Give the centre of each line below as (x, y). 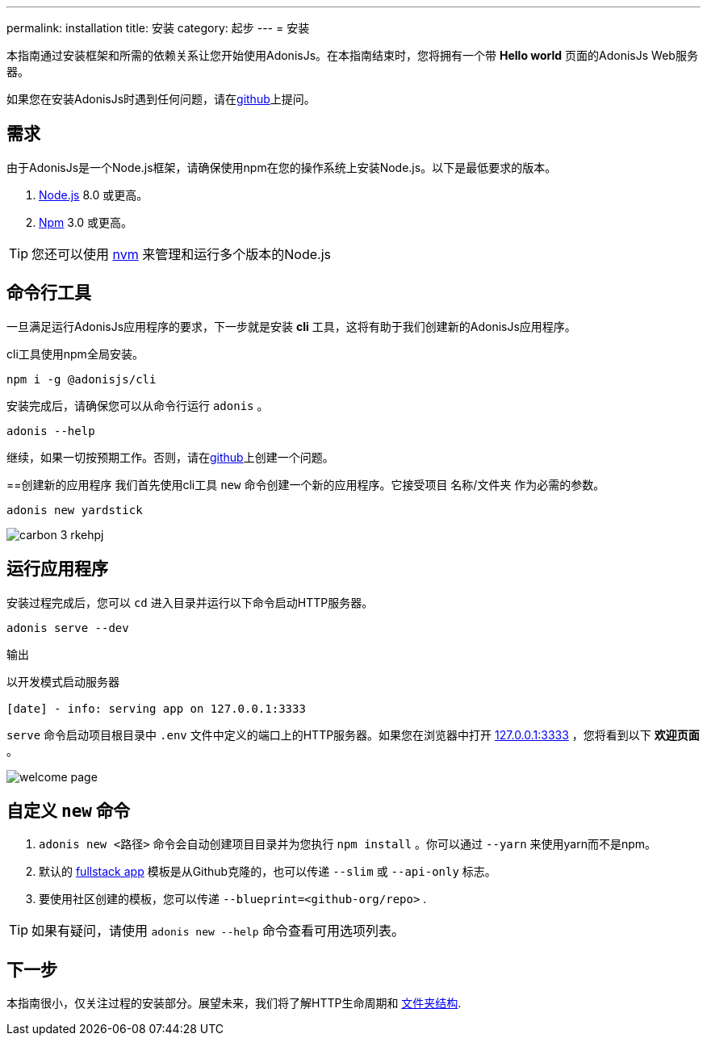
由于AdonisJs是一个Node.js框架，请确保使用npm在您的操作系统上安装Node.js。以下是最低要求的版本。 (282, 167)
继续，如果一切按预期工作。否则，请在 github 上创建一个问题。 (170, 457)
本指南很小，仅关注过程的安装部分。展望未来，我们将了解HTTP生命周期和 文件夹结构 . (234, 1003)
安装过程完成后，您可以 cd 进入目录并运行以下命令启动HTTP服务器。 (190, 602)
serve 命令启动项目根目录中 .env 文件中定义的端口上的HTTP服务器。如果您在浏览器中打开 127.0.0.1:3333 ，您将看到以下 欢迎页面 (353, 734)
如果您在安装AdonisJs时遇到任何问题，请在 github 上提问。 (161, 99)
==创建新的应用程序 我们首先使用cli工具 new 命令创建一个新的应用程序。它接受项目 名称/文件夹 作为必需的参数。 (306, 484)
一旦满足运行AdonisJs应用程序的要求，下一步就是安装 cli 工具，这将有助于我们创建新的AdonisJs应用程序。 (291, 326)
